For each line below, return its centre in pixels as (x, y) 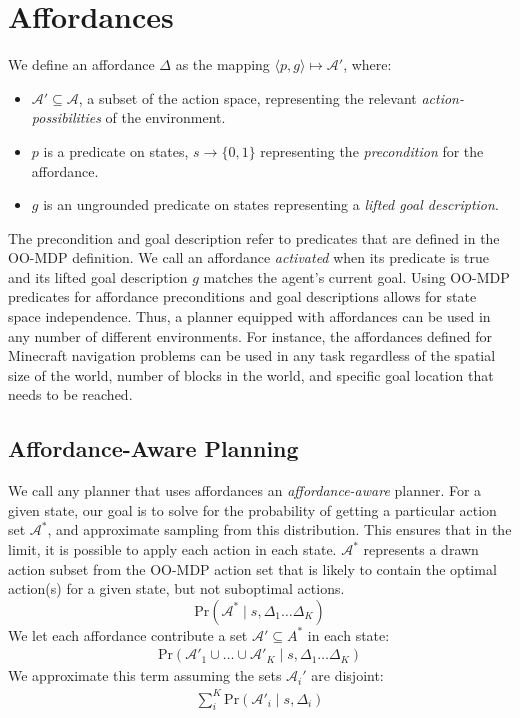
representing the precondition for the (372, 150)
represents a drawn (421, 549)
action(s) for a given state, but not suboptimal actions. (176, 588)
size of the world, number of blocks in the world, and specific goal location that (251, 374)
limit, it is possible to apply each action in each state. (172, 549)
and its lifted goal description (98, 276)
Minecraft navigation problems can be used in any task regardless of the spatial (252, 355)
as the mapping (222, 64)
